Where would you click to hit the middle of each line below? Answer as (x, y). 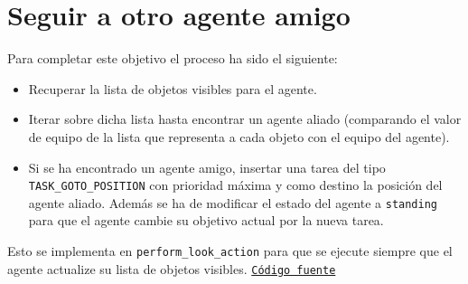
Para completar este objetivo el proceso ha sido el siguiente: (173, 58)
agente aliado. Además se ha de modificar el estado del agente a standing (233, 202)
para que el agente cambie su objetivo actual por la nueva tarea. (206, 220)
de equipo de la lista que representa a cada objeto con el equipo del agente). (239, 136)
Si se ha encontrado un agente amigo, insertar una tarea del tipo (207, 167)
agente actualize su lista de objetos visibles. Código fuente (172, 268)
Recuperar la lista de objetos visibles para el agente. (173, 88)
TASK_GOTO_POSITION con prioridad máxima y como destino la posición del (235, 185)
